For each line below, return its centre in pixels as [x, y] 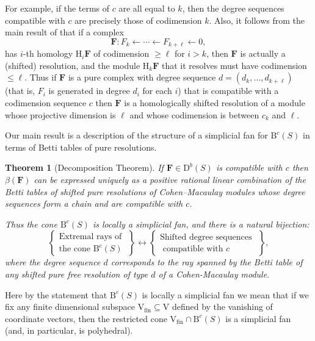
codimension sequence [46, 103]
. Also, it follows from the [257, 20]
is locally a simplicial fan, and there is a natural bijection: [201, 224]
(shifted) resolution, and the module [73, 65]
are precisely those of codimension [138, 20]
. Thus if [41, 77]
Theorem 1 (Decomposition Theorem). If [84, 167]
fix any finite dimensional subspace [70, 307]
